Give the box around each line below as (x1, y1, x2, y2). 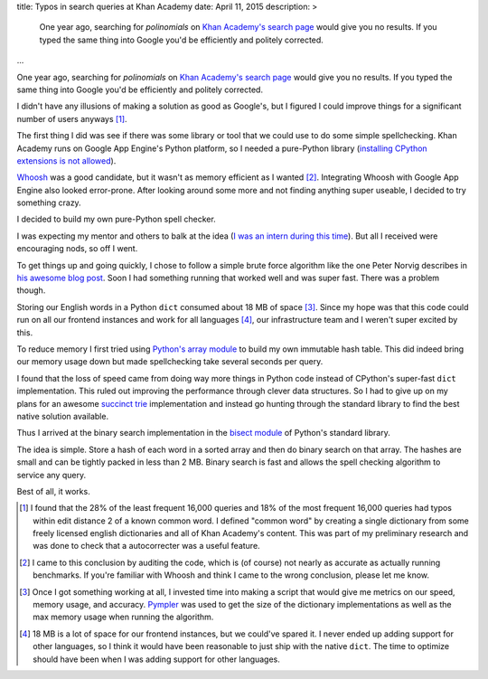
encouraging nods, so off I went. (16, 243, 138, 254)
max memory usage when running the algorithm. (33, 611, 214, 623)
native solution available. (16, 410, 108, 421)
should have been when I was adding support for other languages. (33, 654, 280, 665)
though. (16, 285, 46, 296)
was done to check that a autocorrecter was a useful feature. (33, 541, 261, 552)
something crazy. (16, 197, 81, 208)
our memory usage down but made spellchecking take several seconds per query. (16, 356, 324, 367)
